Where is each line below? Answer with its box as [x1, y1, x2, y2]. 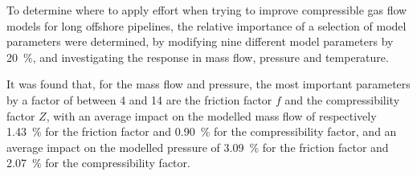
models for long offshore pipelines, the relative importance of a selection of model [6, 17, 407, 34]
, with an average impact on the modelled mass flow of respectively [46, 107, 377, 124]
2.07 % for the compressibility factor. [6, 154, 190, 171]
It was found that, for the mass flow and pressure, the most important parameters [6, 76, 411, 92]
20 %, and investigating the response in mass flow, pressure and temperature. [6, 48, 389, 65]
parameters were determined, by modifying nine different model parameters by [6, 33, 394, 50]
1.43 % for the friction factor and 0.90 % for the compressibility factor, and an [6, 123, 397, 140]
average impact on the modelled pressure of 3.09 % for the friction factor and [6, 138, 389, 155]
